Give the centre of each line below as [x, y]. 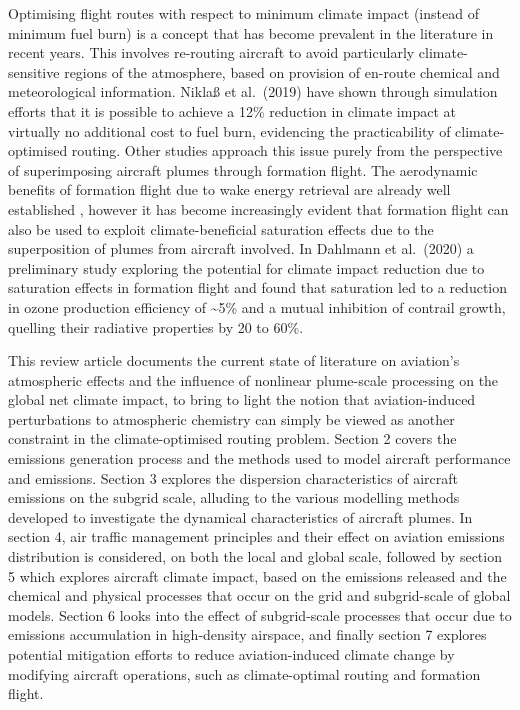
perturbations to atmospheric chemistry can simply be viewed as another [231, 418]
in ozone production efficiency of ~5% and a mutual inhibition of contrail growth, [257, 306]
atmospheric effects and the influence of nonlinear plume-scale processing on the [253, 379]
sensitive [34, 71]
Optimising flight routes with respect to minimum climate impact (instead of [243, 13]
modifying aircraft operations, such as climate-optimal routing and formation [244, 673]
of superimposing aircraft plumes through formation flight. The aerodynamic [243, 169]
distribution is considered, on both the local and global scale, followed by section [255, 556]
